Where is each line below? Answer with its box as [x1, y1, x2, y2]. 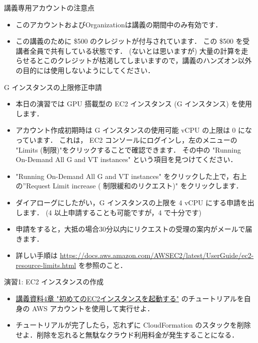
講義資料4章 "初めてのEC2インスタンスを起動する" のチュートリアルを [15, 293, 244, 304]
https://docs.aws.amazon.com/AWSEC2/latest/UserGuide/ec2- [60, 250, 254, 260]
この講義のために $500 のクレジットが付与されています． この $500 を [15, 36, 243, 46]
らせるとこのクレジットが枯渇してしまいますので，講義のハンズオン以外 [15, 55, 252, 66]
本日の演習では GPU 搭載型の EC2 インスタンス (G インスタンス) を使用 [15, 98, 252, 109]
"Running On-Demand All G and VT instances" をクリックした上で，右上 [15, 171, 247, 181]
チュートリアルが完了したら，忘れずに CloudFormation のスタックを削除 [15, 320, 251, 330]
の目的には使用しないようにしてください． [15, 65, 155, 75]
